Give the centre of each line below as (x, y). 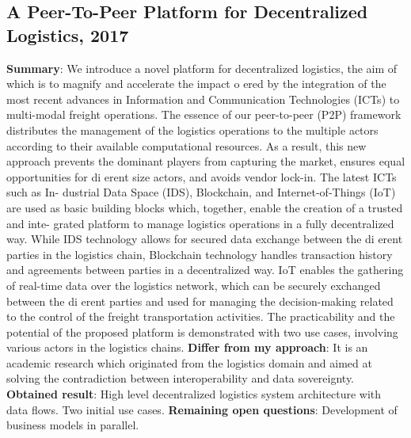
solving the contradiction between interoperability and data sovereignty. (181, 378)
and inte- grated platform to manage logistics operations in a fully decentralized (200, 223)
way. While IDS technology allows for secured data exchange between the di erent (205, 239)
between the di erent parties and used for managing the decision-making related (200, 301)
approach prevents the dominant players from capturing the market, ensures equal (206, 161)
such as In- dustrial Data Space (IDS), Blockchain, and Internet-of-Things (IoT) (201, 192)
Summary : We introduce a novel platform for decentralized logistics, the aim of (202, 68)
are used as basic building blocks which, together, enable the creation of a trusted (205, 207)
